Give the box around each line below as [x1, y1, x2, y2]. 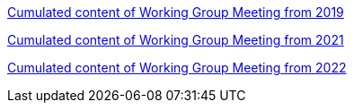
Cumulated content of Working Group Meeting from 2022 [7, 60, 347, 75]
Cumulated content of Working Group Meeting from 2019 [7, 4, 344, 20]
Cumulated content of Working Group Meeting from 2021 [7, 32, 344, 47]
